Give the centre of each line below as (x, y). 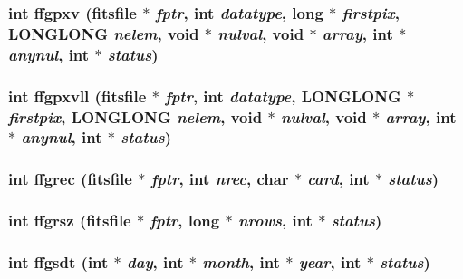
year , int (330, 261)
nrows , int (275, 221)
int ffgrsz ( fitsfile (70, 221)
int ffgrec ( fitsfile (70, 179)
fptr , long (185, 221)
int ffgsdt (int (58, 261)
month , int (241, 261)
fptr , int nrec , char (220, 179)
